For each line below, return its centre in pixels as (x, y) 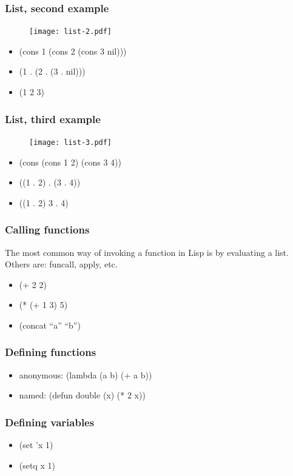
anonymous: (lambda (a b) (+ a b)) (86, 374)
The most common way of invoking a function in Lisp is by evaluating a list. (147, 252)
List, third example (53, 119)
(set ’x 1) (36, 445)
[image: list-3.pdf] (71, 142)
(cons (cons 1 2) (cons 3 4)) (70, 162)
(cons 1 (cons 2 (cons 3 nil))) (73, 51)
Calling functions (47, 230)
